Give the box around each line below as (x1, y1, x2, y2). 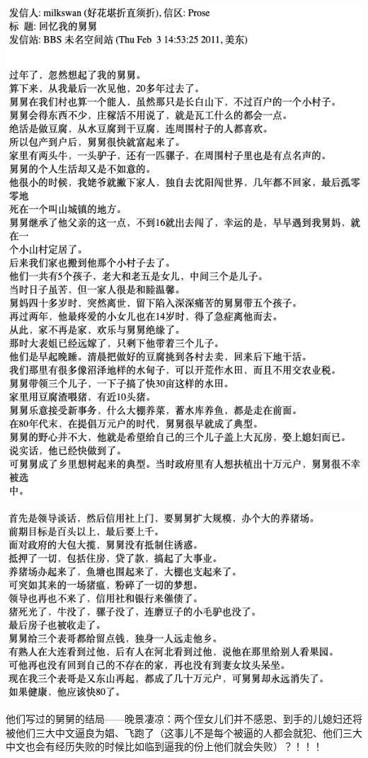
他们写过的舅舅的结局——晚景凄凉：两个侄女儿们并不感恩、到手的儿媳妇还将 (6, 711, 362, 726)
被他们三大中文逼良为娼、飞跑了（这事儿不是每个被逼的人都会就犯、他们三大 (6, 725, 362, 740)
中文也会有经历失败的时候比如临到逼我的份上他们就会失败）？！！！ (6, 739, 323, 754)
